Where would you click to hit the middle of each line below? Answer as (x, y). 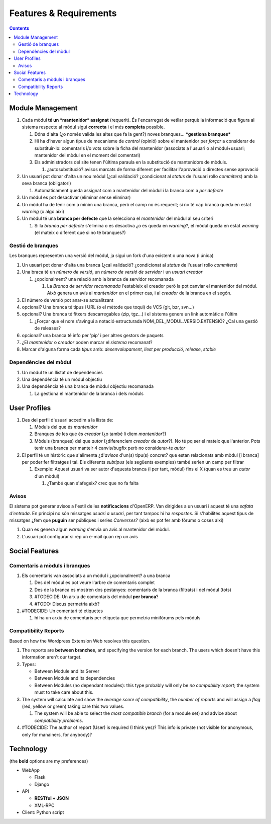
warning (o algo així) (43, 212)
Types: (29, 664)
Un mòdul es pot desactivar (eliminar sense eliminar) (76, 197)
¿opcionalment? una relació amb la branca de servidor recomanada (104, 279)
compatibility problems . (59, 720)
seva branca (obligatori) (46, 183)
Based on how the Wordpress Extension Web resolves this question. (80, 641)
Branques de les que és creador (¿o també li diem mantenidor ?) (100, 434)
